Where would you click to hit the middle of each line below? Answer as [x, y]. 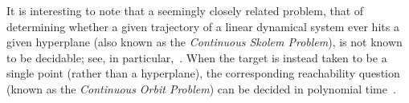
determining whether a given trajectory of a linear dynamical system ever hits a [203, 26]
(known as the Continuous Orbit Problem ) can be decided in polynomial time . [201, 88]
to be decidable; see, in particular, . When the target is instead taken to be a [197, 57]
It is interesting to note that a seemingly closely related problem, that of [185, 10]
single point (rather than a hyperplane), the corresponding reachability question [203, 73]
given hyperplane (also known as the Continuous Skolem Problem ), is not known [204, 42]
